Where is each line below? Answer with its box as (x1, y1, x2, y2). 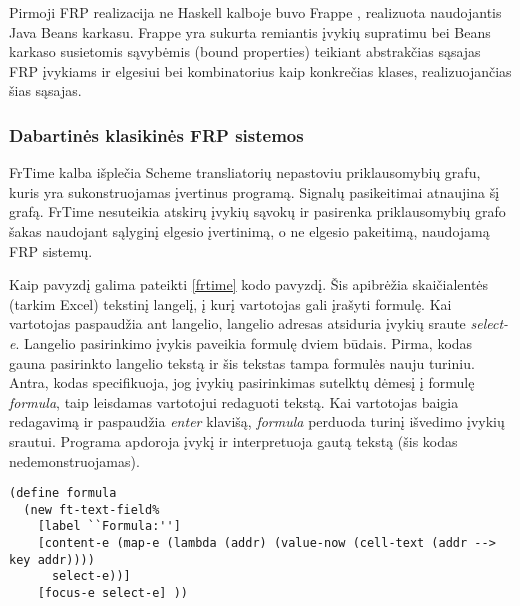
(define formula (9, 486, 117, 501)
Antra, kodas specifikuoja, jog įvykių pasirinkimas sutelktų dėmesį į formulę (9, 372, 475, 393)
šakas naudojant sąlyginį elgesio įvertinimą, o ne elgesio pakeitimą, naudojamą (9, 220, 490, 241)
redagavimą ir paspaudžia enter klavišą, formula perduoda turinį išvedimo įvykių (9, 411, 505, 432)
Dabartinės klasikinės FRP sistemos (9, 122, 304, 147)
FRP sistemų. (9, 240, 93, 261)
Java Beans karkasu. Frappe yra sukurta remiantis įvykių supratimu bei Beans (9, 21, 491, 42)
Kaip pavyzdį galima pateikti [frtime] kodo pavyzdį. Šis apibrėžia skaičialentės (9, 274, 489, 295)
